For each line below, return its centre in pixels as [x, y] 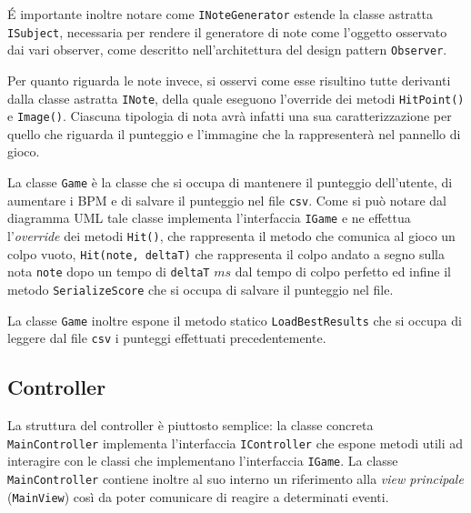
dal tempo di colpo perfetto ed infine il [343, 272]
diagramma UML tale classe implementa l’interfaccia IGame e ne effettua [209, 218]
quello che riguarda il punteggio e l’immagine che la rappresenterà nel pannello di [234, 133]
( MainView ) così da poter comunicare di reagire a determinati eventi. [198, 496]
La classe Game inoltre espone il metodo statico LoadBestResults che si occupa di [235, 320]
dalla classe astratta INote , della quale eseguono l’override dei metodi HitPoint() [236, 98]
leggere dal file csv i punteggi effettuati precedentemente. [167, 338]
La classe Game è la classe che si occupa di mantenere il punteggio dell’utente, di [230, 182]
